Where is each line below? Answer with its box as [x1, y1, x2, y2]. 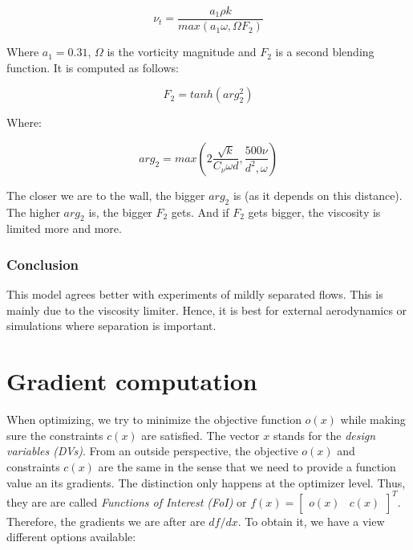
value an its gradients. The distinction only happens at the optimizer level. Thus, [6, 474, 406, 491]
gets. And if [171, 203, 229, 220]
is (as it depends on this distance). [233, 186, 403, 203]
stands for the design [273, 426, 376, 443]
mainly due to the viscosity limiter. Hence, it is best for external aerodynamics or [6, 301, 407, 318]
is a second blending [275, 43, 375, 60]
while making [340, 411, 406, 428]
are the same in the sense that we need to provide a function [98, 458, 396, 475]
